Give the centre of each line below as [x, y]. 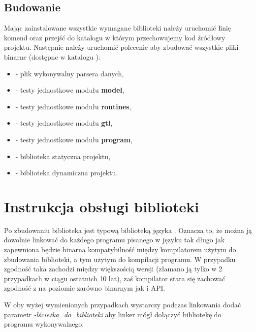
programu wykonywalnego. [44, 324]
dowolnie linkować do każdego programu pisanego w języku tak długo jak [114, 240]
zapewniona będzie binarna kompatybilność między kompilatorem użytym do [120, 249]
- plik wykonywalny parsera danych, [70, 73]
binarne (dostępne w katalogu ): [52, 56]
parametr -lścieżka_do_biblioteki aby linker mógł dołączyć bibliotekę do [113, 314]
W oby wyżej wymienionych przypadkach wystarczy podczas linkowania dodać [123, 305]
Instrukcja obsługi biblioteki [102, 206]
